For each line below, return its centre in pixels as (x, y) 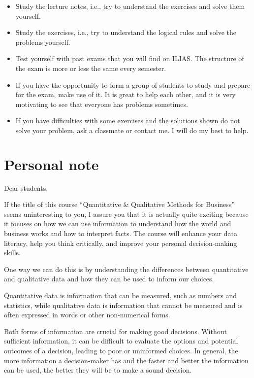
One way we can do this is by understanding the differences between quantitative (126, 269)
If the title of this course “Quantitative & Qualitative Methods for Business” (119, 204)
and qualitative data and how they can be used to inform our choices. (109, 279)
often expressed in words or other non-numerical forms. (87, 315)
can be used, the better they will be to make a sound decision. (98, 370)
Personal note (51, 164)
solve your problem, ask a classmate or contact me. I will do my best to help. (132, 130)
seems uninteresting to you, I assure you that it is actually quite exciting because (126, 214)
